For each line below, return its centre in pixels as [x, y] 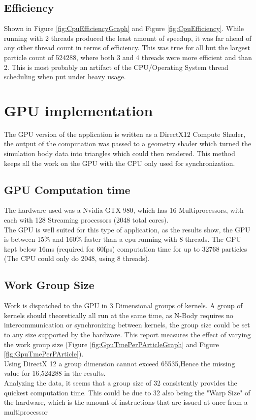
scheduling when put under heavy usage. [65, 77]
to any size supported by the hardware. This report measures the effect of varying [128, 335]
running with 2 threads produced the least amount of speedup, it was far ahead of [128, 38]
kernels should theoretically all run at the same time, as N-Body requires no [119, 315]
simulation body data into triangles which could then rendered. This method [120, 153]
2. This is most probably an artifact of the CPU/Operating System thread [116, 67]
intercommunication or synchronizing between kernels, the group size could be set [127, 325]
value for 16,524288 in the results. [55, 373]
